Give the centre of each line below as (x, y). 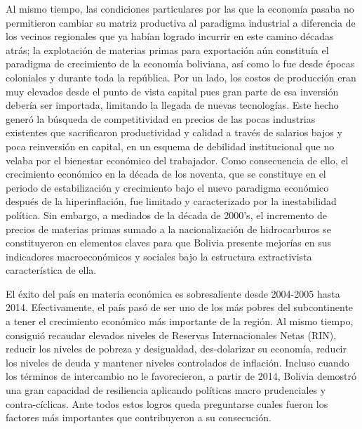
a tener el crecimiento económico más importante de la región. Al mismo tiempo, (180, 321)
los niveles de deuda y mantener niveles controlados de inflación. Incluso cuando (177, 362)
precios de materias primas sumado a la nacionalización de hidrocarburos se (168, 229)
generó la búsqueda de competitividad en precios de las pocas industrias (161, 118)
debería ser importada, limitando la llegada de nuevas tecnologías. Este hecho (172, 105)
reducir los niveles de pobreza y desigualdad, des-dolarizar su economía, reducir (176, 349)
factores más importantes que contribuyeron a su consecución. (139, 417)
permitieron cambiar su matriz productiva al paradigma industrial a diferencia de (181, 22)
